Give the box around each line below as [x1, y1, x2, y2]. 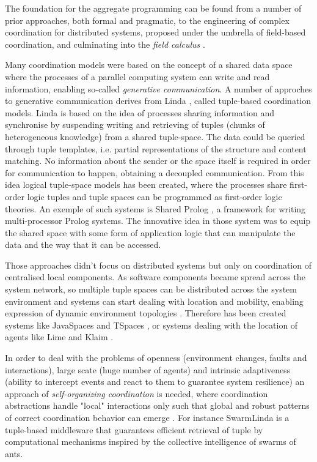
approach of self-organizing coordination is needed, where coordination [5, 387, 268, 400]
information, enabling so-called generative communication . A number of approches [5, 82, 312, 95]
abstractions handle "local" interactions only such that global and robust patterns [5, 399, 310, 412]
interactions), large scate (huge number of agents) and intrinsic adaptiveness [5, 363, 291, 376]
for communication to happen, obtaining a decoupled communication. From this [5, 166, 304, 179]
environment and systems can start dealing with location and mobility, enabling [5, 294, 304, 307]
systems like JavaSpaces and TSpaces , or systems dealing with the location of [5, 318, 298, 331]
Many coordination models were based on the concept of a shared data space [5, 58, 293, 71]
